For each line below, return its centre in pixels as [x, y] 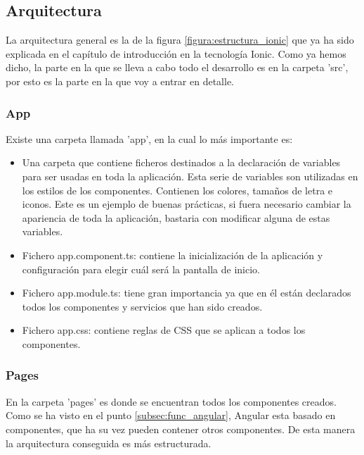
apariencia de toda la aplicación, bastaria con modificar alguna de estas [176, 217]
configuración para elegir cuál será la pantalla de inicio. [141, 269]
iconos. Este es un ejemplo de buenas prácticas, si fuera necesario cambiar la [187, 204]
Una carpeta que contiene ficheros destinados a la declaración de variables [181, 162]
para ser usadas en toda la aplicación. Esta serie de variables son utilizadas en [190, 176]
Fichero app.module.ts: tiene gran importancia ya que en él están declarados [187, 293]
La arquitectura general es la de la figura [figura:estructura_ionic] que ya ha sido [180, 40]
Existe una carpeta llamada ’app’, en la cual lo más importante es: [149, 138]
